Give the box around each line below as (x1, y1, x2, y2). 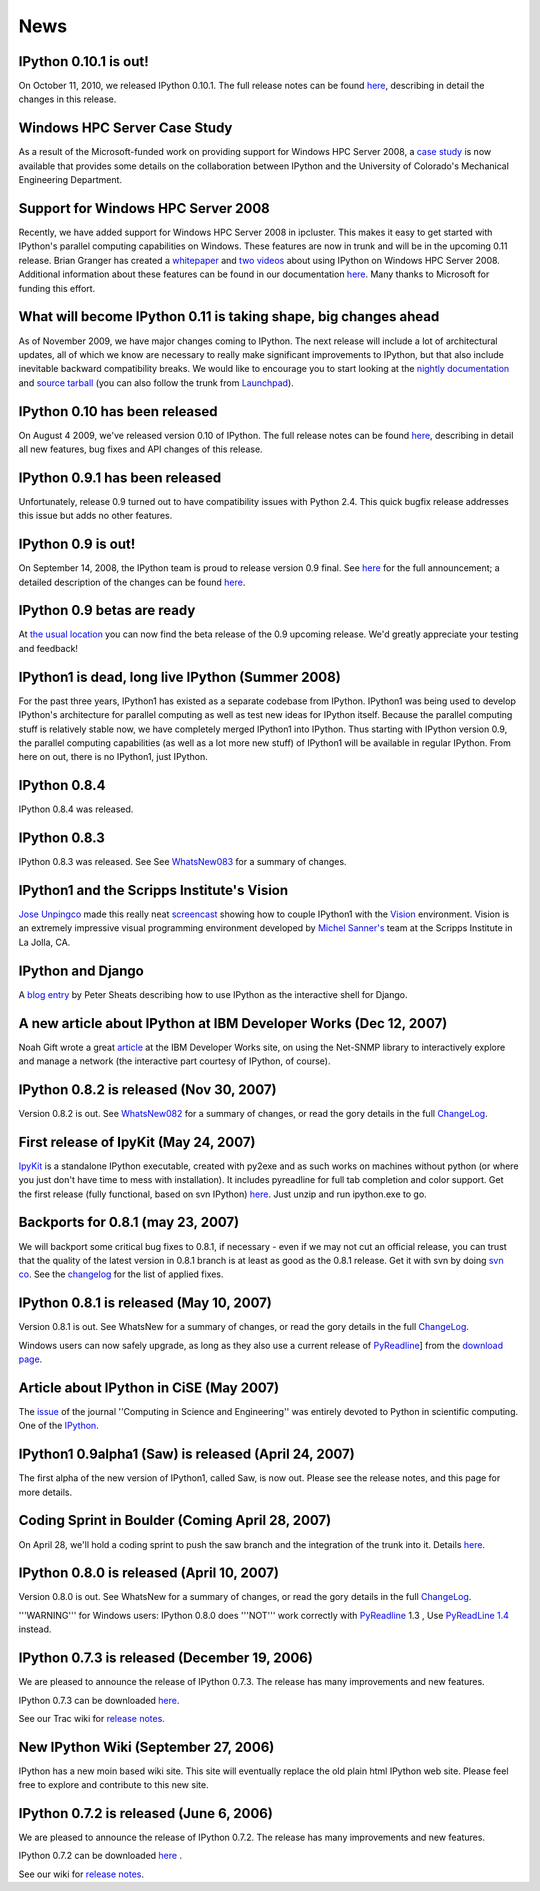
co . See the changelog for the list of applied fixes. (18, 1268, 224, 1280)
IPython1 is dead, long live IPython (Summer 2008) (18, 668, 342, 685)
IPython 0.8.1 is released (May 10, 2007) (18, 1295, 272, 1312)
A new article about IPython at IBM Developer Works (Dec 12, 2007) (18, 1015, 448, 1032)
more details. (18, 1486, 73, 1498)
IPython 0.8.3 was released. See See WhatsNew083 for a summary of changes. (18, 856, 347, 868)
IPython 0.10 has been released (18, 403, 219, 420)
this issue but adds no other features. (18, 510, 173, 522)
